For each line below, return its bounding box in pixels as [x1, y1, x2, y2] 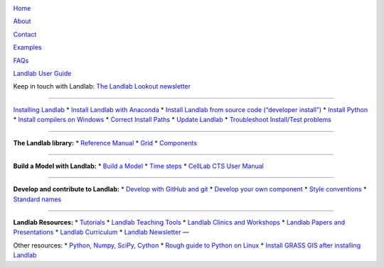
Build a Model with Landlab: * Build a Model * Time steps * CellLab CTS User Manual [13, 162, 265, 170]
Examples [13, 43, 42, 52]
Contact [13, 30, 37, 38]
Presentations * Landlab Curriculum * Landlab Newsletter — [13, 228, 190, 237]
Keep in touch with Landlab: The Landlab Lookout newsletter [13, 82, 191, 91]
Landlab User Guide [13, 69, 72, 77]
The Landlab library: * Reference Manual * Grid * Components [13, 138, 198, 147]
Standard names [13, 195, 62, 203]
